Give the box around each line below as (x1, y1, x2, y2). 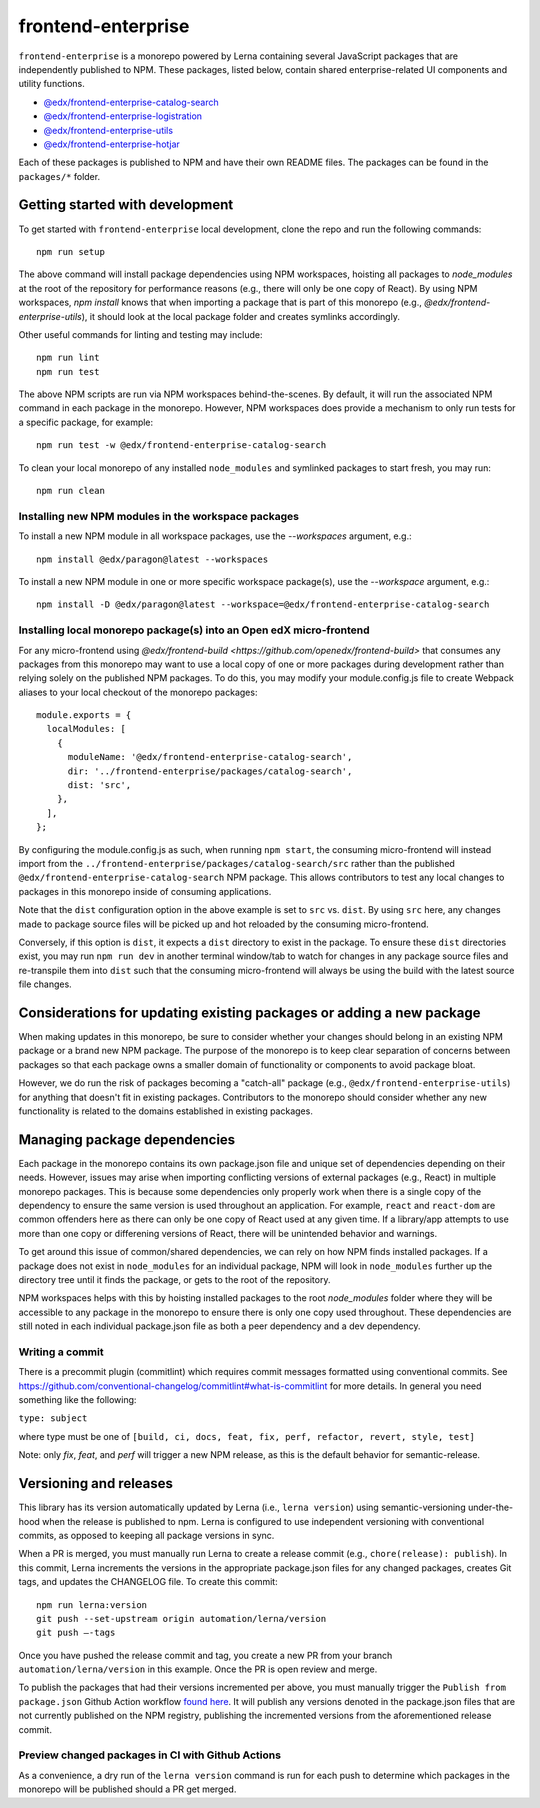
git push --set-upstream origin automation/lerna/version (36, 1613, 327, 1624)
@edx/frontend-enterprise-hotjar (43, 138, 180, 150)
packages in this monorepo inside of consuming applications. (18, 885, 272, 897)
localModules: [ (46, 723, 127, 735)
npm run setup (36, 246, 105, 257)
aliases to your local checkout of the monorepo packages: (18, 686, 258, 698)
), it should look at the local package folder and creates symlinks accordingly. (81, 310, 400, 322)
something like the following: (18, 1394, 137, 1406)
